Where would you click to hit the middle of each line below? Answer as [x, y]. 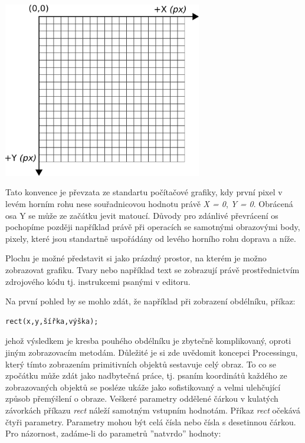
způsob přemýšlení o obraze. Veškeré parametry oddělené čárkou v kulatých [142, 398]
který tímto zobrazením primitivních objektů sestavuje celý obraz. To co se [141, 364]
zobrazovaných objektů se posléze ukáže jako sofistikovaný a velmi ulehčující [143, 387]
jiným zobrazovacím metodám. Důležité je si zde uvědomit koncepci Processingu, [152, 352]
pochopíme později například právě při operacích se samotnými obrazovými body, [153, 227]
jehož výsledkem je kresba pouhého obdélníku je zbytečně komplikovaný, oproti [148, 341]
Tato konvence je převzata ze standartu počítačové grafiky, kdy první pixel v [144, 192]
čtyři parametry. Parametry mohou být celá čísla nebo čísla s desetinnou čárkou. [151, 421]
